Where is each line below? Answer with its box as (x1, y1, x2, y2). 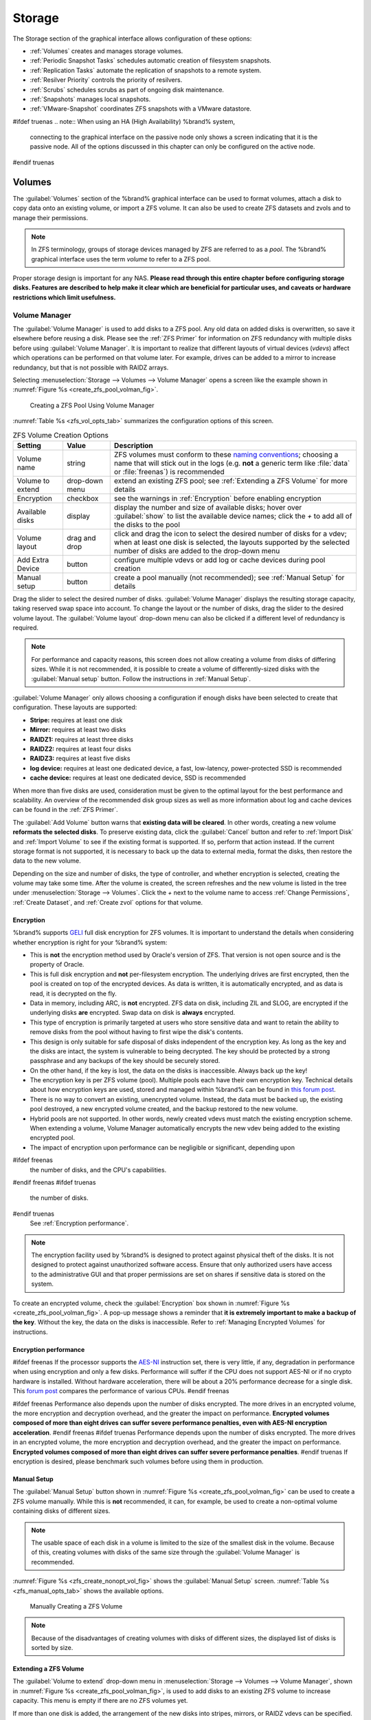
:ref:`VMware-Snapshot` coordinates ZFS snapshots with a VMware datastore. (30, 105, 252, 113)
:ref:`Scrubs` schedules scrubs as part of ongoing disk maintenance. (30, 85, 225, 94)
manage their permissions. (12, 213, 89, 222)
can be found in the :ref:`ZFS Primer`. (12, 806, 118, 814)
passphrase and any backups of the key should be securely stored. (30, 1057, 221, 1065)
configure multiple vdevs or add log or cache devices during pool (113, 555, 326, 564)
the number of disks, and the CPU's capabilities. (30, 1165, 167, 1174)
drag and (66, 533, 96, 543)
